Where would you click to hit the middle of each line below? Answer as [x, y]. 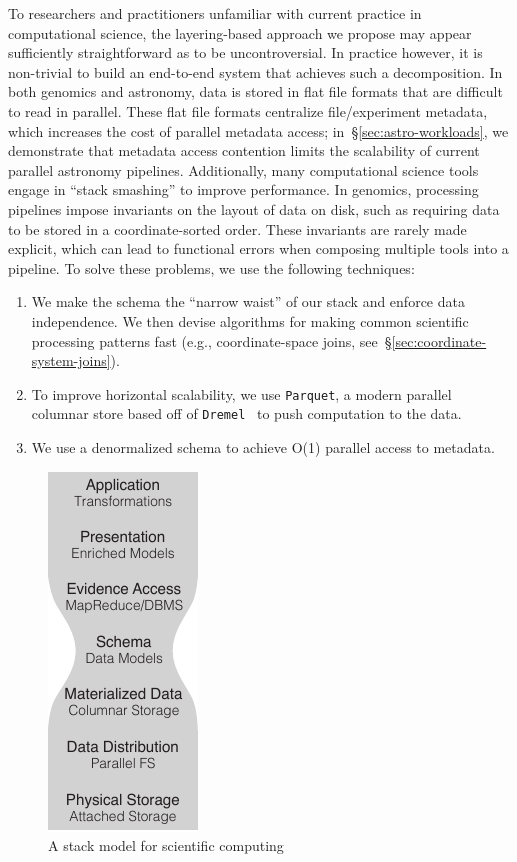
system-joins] [71, 360]
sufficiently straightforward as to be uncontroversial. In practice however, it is [245, 52]
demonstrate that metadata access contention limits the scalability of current [244, 150]
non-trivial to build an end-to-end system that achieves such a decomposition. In [255, 71]
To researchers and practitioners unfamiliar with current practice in [215, 13]
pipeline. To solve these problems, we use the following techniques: [211, 267]
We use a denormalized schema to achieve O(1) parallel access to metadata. [263, 447]
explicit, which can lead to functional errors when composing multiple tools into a [258, 248]
